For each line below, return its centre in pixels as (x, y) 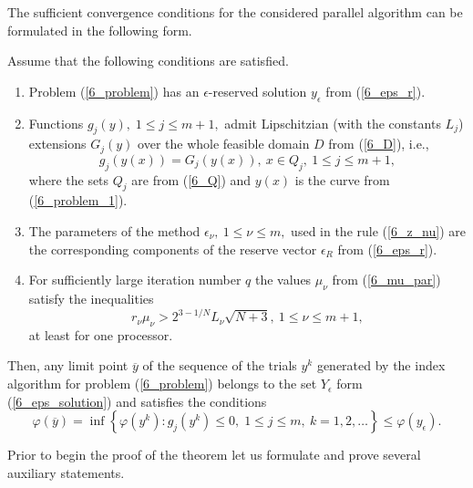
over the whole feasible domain (224, 144)
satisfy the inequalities (91, 298)
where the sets (69, 179)
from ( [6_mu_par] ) (386, 280)
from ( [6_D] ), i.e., (379, 144)
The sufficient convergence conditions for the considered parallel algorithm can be (235, 12)
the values (283, 280)
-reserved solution (257, 91)
